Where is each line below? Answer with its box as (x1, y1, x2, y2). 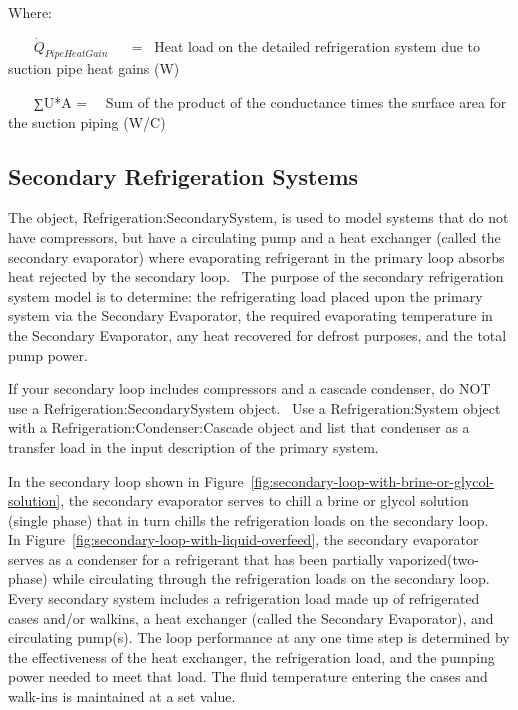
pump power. (8, 344, 88, 365)
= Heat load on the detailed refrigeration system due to (131, 35, 481, 56)
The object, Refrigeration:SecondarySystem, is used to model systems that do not (8, 207, 509, 228)
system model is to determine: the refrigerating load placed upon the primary (8, 285, 483, 306)
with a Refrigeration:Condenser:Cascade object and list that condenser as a (8, 417, 470, 438)
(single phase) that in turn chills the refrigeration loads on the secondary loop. (8, 509, 489, 530)
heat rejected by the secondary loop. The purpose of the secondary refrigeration (8, 266, 504, 287)
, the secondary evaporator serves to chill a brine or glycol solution (60, 490, 469, 511)
